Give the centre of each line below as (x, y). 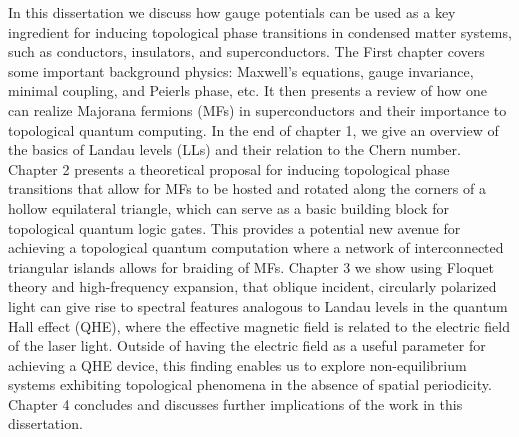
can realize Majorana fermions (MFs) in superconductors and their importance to (257, 109)
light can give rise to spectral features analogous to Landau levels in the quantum (258, 305)
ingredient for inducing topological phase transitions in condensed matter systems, (260, 31)
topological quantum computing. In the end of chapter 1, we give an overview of (253, 129)
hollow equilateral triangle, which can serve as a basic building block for (229, 207)
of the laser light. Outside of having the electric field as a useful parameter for (247, 345)
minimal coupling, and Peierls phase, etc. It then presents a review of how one (247, 90)
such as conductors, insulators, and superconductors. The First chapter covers (246, 51)
